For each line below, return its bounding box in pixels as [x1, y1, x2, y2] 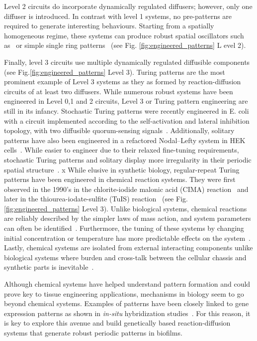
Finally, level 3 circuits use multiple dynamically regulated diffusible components [4, 56, 250, 67]
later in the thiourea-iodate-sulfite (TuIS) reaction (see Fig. [4, 193, 188, 204]
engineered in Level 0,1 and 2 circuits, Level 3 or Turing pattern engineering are [4, 96, 248, 106]
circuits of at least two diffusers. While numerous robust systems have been [4, 86, 233, 96]
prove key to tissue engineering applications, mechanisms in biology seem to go [4, 288, 244, 299]
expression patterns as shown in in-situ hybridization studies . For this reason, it [4, 308, 251, 318]
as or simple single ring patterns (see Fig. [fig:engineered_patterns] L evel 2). [4, 40, 246, 50]
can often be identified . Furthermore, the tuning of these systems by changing [4, 223, 244, 233]
